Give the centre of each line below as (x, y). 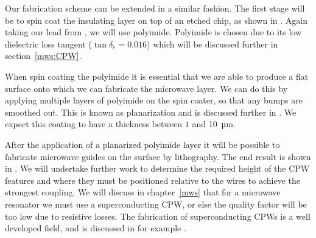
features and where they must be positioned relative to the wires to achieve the (153, 180)
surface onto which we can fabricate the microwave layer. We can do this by (146, 88)
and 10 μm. (214, 124)
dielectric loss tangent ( (48, 44)
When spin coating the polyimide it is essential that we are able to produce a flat (157, 76)
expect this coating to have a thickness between (94, 124)
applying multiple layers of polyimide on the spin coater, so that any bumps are (154, 100)
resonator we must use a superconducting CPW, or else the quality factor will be (156, 204)
